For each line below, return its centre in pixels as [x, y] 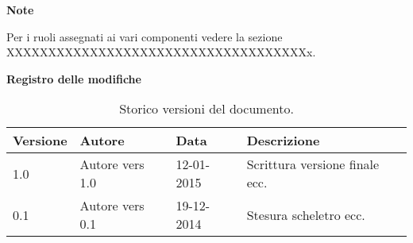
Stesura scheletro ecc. [306, 214]
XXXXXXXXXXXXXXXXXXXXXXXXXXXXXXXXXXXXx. [161, 52]
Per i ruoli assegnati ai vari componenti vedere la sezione [145, 36]
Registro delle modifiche [74, 78]
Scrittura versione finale [313, 164]
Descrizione [283, 141]
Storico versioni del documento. [206, 109]
